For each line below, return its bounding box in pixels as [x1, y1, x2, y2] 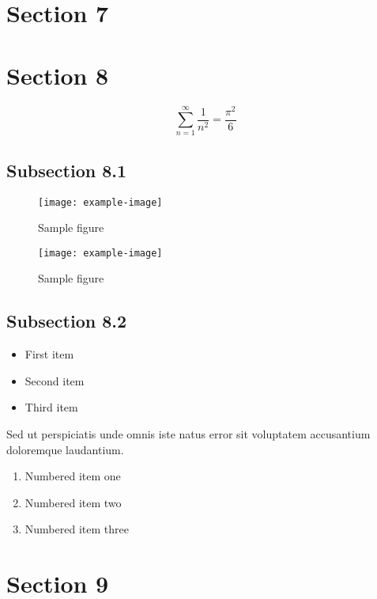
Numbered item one [25, 468, 121, 484]
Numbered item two [25, 494, 122, 510]
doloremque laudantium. [6, 441, 124, 457]
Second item [25, 372, 85, 389]
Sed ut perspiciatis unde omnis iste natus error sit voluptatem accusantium [6, 426, 371, 442]
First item [25, 346, 74, 362]
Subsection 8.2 [6, 309, 127, 333]
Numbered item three [25, 521, 129, 537]
